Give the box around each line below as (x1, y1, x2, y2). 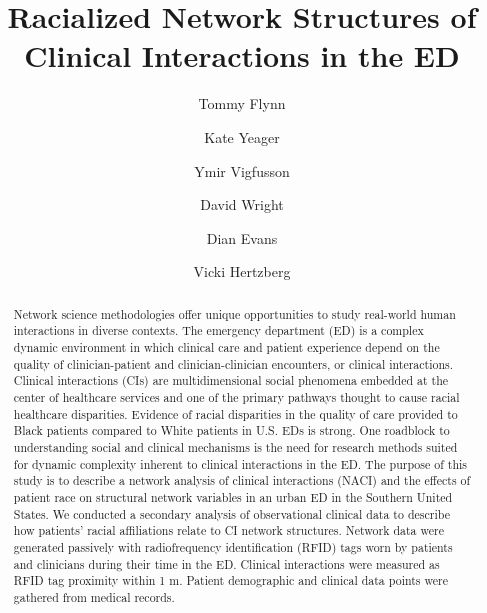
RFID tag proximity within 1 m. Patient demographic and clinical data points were (13, 572, 448, 589)
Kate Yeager (204, 126, 280, 147)
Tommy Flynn (198, 93, 286, 114)
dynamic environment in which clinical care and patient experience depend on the (13, 338, 440, 355)
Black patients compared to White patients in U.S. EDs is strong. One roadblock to (13, 422, 450, 439)
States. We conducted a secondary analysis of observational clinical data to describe (13, 505, 450, 522)
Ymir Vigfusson (194, 160, 290, 181)
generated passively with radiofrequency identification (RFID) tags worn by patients (13, 538, 453, 555)
